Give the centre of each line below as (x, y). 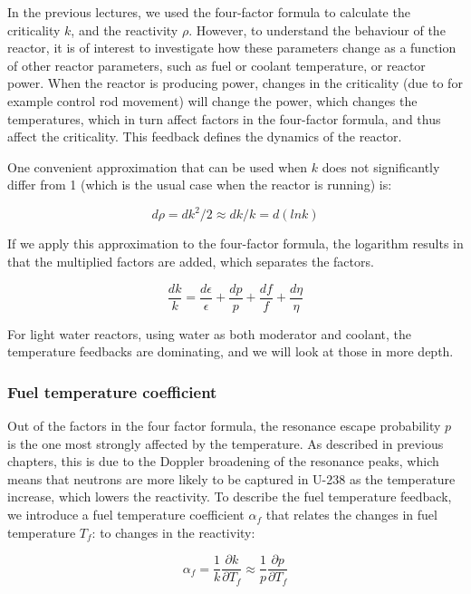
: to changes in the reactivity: (173, 532)
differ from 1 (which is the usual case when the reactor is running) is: (200, 185)
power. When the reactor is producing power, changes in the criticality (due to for (235, 83)
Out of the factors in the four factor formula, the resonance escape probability (224, 426)
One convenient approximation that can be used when (158, 166)
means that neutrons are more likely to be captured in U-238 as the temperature (231, 478)
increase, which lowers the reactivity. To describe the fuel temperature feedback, (230, 497)
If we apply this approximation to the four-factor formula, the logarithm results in (235, 243)
